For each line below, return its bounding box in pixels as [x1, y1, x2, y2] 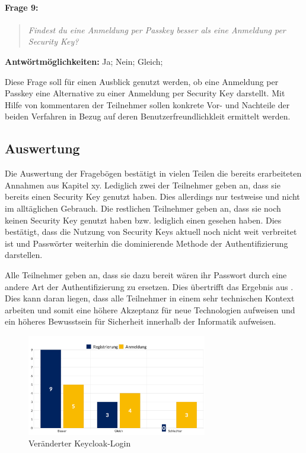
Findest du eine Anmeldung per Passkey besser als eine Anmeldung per [28, 23, 286, 36]
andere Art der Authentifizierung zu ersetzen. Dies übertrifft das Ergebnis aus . [5, 280, 294, 292]
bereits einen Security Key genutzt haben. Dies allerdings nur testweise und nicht [5, 190, 300, 203]
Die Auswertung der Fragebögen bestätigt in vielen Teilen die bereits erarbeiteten [5, 167, 302, 180]
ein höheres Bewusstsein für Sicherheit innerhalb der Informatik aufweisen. [5, 315, 276, 328]
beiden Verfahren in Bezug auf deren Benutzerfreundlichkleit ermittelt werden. [5, 110, 291, 122]
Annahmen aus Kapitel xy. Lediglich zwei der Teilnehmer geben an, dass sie [5, 178, 280, 191]
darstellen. [5, 248, 43, 261]
